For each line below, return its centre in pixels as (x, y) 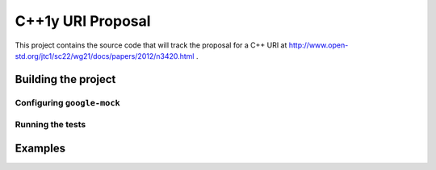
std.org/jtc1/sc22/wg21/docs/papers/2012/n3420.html (105, 56)
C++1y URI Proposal (83, 21)
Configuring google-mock (67, 102)
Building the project (65, 79)
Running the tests (50, 125)
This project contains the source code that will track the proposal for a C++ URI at (151, 45)
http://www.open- (319, 45)
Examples (40, 148)
